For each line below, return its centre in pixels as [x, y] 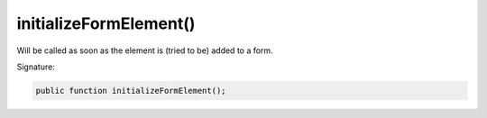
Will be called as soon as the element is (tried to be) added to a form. [145, 50]
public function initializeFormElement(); [131, 91]
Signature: [36, 67]
